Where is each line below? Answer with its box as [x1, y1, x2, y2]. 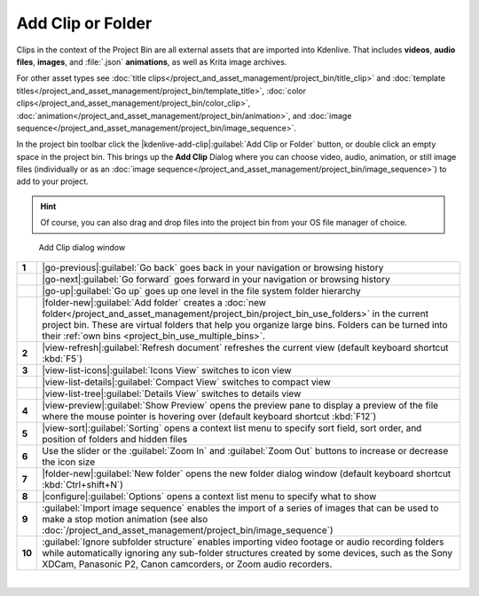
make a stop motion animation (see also [41, 513, 208, 526]
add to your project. [16, 176, 89, 187]
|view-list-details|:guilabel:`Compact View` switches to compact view [41, 376, 332, 388]
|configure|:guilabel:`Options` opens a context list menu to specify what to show [41, 490, 377, 503]
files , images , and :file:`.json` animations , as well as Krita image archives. [16, 56, 287, 67]
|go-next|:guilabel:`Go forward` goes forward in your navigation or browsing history [41, 274, 390, 286]
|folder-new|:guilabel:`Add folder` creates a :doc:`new [41, 297, 266, 309]
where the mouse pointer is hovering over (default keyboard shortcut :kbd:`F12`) [41, 410, 377, 423]
